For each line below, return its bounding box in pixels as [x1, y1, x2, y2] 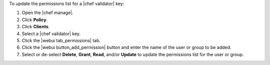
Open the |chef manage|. [21, 10, 73, 16]
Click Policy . [21, 16, 48, 22]
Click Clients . [21, 24, 50, 30]
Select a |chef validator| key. [21, 30, 81, 37]
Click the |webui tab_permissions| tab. [21, 37, 101, 43]
